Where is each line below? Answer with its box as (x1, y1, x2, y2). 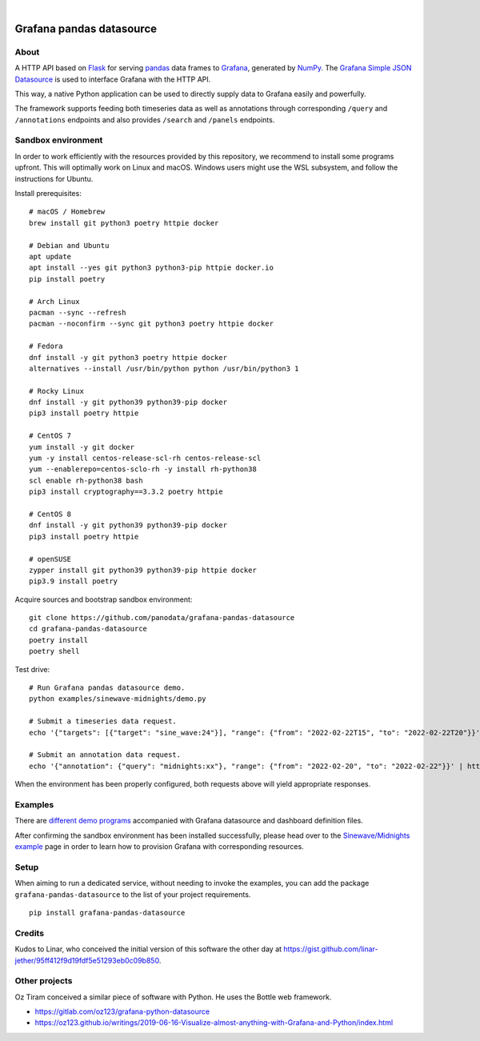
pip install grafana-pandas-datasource (29, 908, 186, 918)
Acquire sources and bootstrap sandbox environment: (14, 595, 193, 604)
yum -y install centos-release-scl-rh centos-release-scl (29, 454, 262, 463)
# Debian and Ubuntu (29, 241, 110, 250)
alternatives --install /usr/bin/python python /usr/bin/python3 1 (29, 364, 299, 373)
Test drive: (14, 664, 50, 674)
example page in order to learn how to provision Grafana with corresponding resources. (14, 842, 304, 851)
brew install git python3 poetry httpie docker (29, 218, 219, 227)
